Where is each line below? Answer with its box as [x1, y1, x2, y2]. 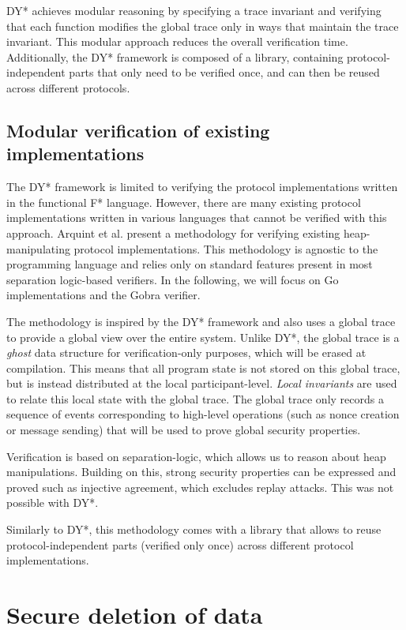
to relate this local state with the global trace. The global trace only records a [6, 390, 384, 407]
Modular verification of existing [6, 118, 270, 142]
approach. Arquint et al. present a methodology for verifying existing [6, 224, 340, 241]
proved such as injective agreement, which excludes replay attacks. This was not [6, 478, 394, 495]
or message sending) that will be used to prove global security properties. [6, 422, 361, 438]
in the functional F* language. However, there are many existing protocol [6, 193, 361, 210]
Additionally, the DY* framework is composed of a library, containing [6, 48, 344, 65]
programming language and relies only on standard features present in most [6, 256, 373, 272]
